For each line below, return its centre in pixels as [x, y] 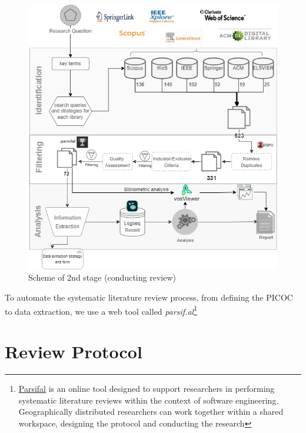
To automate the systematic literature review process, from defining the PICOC [149, 297]
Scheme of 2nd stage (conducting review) [102, 277]
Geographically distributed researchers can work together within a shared [151, 412]
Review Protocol [74, 352]
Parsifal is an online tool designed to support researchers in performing [147, 389]
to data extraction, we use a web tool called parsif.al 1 [101, 310]
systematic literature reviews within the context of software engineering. [149, 400]
